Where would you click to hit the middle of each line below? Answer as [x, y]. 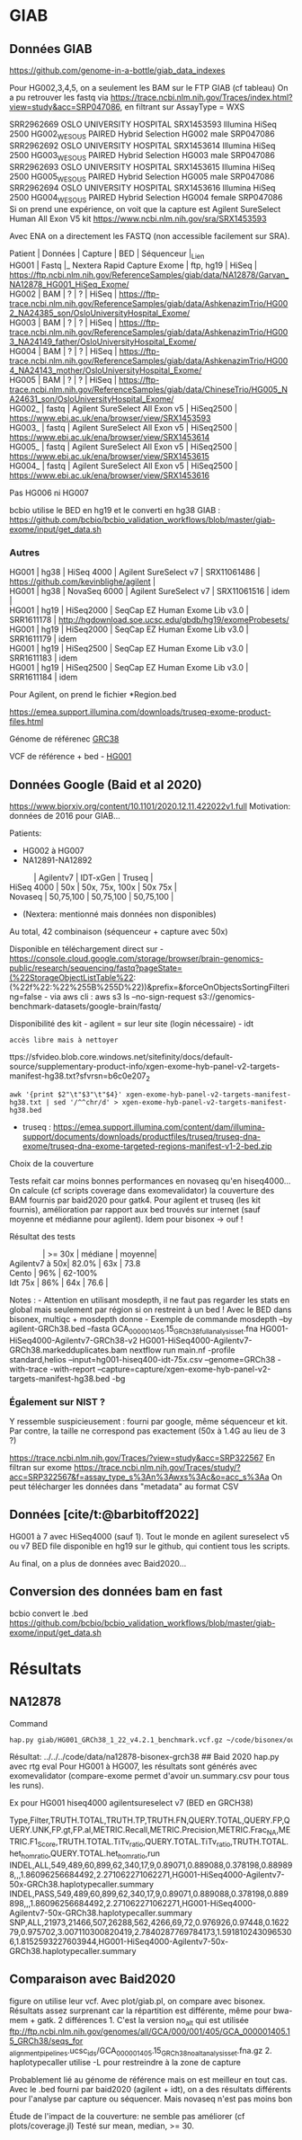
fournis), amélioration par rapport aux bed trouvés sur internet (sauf [135, 1209]
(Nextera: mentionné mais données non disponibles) [120, 914]
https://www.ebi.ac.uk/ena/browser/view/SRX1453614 [110, 437]
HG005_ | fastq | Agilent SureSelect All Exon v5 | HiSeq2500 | [124, 447]
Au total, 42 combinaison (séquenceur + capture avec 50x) [119, 932]
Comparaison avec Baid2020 [93, 1980]
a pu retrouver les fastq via [59, 97]
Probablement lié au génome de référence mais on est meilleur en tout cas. [148, 2080]
